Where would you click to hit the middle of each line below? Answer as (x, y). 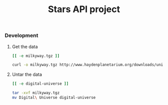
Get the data (25, 46)
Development (22, 35)
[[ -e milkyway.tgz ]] (36, 56)
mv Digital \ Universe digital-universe (54, 98)
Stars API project (84, 9)
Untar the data (27, 75)
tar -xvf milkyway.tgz (36, 93)
